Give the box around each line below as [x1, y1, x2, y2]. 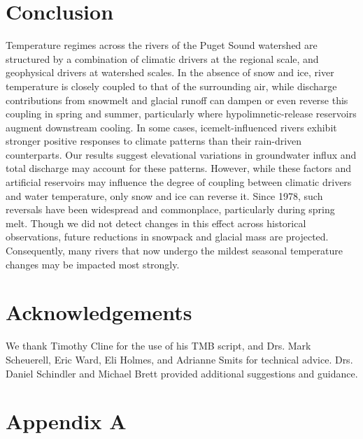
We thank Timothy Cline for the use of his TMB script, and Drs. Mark [6, 338, 311, 353]
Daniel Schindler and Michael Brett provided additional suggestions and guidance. [6, 366, 358, 380]
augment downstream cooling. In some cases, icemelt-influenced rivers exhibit [6, 120, 337, 134]
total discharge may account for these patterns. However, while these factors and [6, 161, 352, 175]
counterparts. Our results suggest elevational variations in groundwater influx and [6, 147, 357, 161]
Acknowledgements [6, 298, 192, 326]
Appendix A [6, 407, 127, 436]
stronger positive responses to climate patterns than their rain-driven [6, 134, 302, 148]
